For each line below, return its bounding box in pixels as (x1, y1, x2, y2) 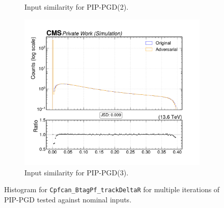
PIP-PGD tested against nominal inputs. (4, 194, 132, 204)
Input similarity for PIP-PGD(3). (24, 167, 129, 177)
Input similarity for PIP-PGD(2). (24, 2, 129, 12)
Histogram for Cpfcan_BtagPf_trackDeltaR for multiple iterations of (4, 184, 220, 195)
